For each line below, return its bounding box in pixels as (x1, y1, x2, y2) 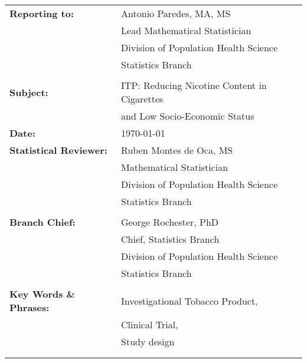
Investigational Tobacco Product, (121, 293, 258, 308)
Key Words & (9, 287, 75, 301)
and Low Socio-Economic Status (121, 109, 254, 123)
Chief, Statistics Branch (121, 232, 220, 246)
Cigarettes (121, 92, 164, 105)
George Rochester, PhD (121, 215, 219, 229)
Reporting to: (9, 6, 74, 20)
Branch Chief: (9, 215, 76, 229)
